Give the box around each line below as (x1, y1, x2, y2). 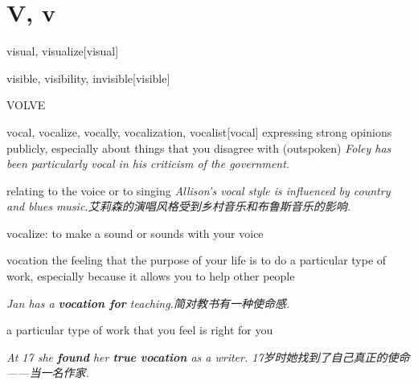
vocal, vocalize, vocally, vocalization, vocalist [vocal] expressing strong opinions (6, 123, 392, 140)
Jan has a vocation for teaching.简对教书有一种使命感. (6, 294, 290, 311)
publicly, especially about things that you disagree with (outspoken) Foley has (6, 139, 391, 156)
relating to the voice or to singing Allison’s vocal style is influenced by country (6, 182, 391, 199)
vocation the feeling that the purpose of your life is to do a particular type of (6, 252, 387, 268)
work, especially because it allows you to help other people (6, 268, 295, 285)
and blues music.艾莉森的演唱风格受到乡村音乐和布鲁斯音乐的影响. (6, 198, 350, 215)
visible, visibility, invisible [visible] (6, 69, 170, 86)
